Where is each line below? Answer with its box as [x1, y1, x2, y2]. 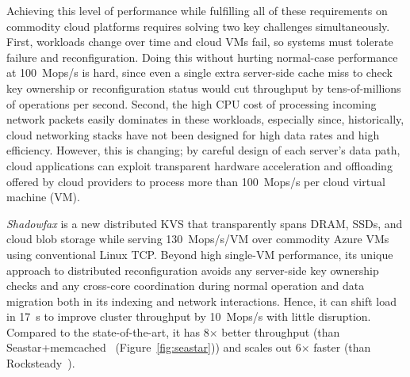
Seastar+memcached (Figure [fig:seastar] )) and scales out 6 [6, 339, 301, 356]
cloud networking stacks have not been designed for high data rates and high [6, 126, 380, 143]
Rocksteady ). [6, 355, 75, 371]
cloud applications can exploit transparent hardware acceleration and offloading [6, 157, 393, 173]
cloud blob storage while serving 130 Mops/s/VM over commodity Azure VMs [6, 230, 389, 247]
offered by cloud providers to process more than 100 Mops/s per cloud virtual [6, 173, 385, 189]
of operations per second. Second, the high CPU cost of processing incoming [6, 95, 377, 112]
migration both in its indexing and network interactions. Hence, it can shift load [6, 292, 397, 309]
